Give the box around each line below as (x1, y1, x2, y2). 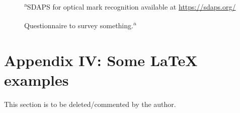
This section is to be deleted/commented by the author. (4, 98, 176, 109)
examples (4, 69, 69, 90)
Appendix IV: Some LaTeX (4, 49, 198, 70)
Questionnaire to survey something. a (24, 19, 136, 30)
